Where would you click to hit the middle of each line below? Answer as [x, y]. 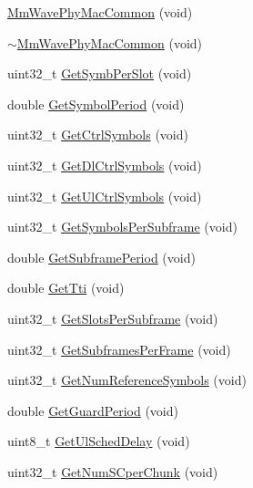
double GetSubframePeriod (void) [101, 257]
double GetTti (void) [66, 288]
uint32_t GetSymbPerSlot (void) [100, 73]
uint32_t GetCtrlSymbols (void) [98, 135]
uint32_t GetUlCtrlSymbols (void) [105, 196]
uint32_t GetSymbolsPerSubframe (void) [122, 227]
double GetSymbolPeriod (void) [96, 104]
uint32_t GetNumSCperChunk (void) [113, 471]
